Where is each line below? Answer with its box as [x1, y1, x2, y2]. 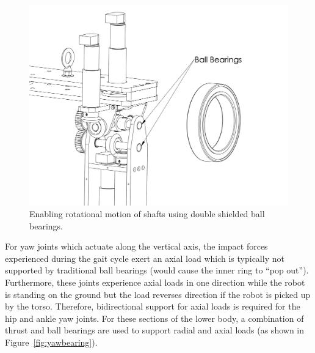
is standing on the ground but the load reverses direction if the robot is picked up [5, 288, 311, 300]
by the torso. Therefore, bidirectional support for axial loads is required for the [5, 300, 300, 313]
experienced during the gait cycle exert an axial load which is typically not [5, 251, 284, 264]
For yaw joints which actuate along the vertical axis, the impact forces [5, 240, 268, 253]
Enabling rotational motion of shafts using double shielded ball [29, 207, 265, 220]
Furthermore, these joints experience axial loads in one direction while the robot [5, 276, 305, 289]
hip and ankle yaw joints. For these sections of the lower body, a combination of [5, 311, 304, 324]
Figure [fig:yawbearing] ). [5, 336, 98, 349]
